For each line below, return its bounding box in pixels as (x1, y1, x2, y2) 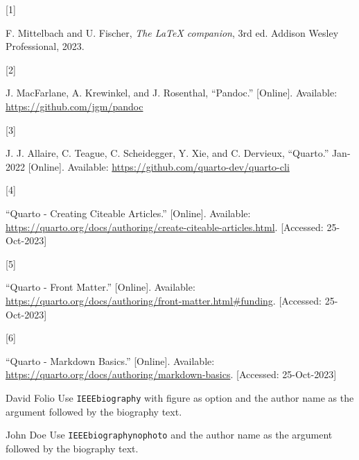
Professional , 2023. (6, 39, 85, 53)
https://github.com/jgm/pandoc (6, 99, 143, 113)
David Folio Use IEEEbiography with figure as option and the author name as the (6, 390, 354, 404)
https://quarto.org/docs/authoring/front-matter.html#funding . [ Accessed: (6, 293, 322, 307)
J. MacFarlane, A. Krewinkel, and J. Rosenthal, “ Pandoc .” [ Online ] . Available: (6, 85, 338, 100)
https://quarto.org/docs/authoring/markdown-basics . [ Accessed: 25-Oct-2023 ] (6, 367, 337, 382)
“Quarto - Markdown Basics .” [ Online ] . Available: (6, 353, 215, 368)
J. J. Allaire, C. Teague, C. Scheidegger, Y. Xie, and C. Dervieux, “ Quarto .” (6, 146, 329, 160)
